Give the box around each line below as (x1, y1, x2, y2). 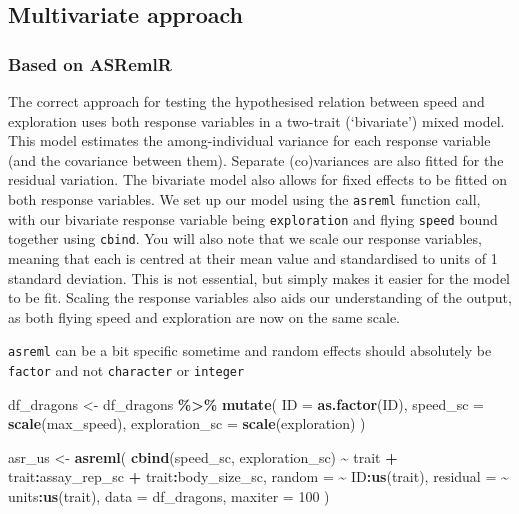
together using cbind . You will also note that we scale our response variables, (8, 228, 482, 249)
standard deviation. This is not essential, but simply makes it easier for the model (8, 267, 510, 288)
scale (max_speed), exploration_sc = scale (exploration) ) (8, 413, 366, 434)
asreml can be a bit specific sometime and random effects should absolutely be (8, 340, 492, 361)
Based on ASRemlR (8, 51, 172, 76)
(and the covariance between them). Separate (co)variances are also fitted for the (8, 149, 504, 170)
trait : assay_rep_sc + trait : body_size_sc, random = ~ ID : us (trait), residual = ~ (8, 466, 509, 487)
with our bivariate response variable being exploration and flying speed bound (8, 208, 498, 229)
